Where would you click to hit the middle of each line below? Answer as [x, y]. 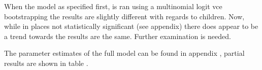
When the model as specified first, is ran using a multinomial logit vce [113, 6]
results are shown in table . [46, 63]
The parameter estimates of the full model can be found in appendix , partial [124, 53]
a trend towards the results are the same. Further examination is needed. [118, 36]
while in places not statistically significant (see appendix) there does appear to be [131, 26]
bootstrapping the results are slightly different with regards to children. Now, [124, 16]
